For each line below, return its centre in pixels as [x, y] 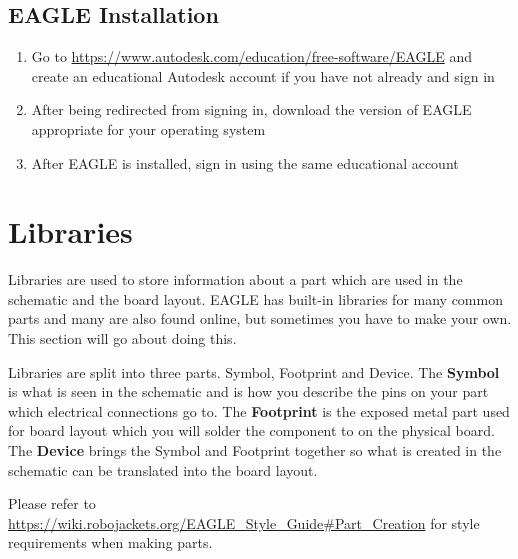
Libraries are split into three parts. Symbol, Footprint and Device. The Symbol [254, 371]
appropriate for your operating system [148, 128]
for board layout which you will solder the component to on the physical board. [251, 430]
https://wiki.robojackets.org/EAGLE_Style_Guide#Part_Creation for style [244, 522]
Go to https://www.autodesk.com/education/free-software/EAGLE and [251, 56]
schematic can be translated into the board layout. [163, 469]
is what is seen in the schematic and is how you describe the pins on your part [248, 391]
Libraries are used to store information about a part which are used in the [235, 279]
